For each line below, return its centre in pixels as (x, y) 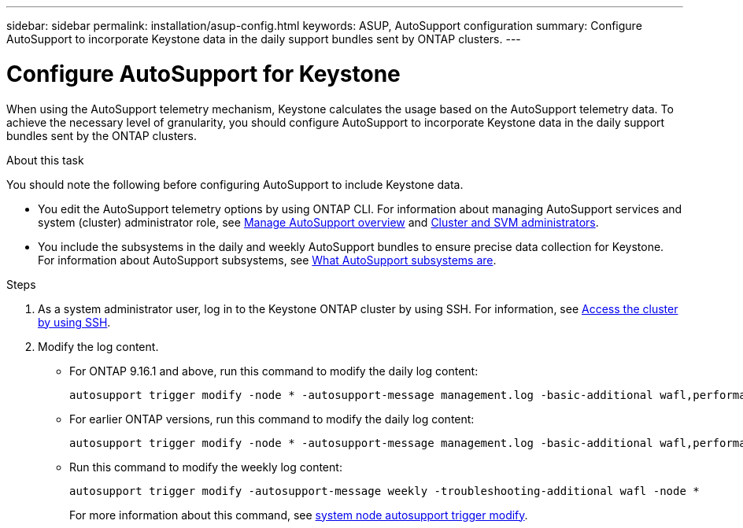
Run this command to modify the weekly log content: (206, 467)
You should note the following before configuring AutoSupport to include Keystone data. (235, 184)
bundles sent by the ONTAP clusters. (102, 135)
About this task (45, 160)
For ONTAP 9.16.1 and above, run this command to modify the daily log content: (274, 371)
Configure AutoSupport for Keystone (203, 74)
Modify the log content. (98, 346)
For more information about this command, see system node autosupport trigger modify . (299, 515)
